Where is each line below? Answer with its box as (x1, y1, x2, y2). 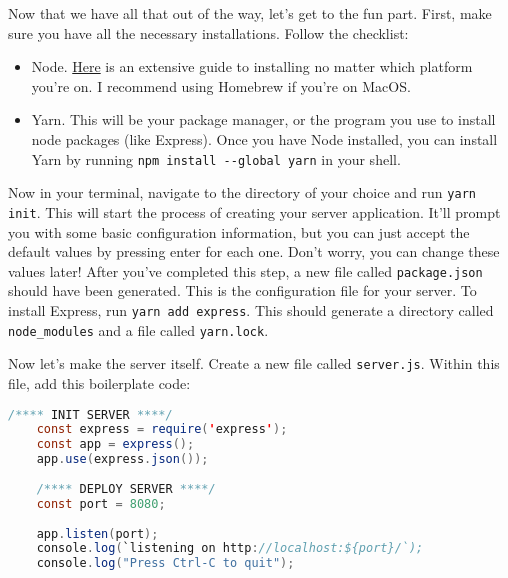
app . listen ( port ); (36, 526, 159, 541)
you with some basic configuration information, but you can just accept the (8, 221, 470, 242)
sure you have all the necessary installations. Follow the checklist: (8, 22, 409, 43)
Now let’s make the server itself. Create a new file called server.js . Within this (8, 353, 500, 374)
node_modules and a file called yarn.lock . (8, 319, 269, 340)
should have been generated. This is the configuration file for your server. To (8, 280, 477, 301)
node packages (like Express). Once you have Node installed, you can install (31, 128, 498, 149)
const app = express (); (36, 437, 195, 452)
